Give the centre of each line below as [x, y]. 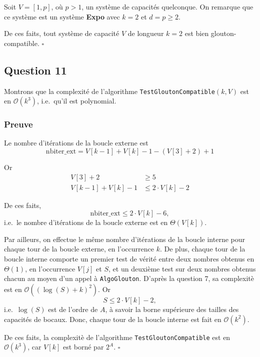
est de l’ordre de [73, 309]
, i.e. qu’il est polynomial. [76, 101]
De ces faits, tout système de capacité [62, 33]
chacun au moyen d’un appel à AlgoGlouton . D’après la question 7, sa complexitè [129, 278]
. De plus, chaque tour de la [202, 249]
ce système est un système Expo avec [62, 16]
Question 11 [35, 70]
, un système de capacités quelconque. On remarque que [167, 6]
